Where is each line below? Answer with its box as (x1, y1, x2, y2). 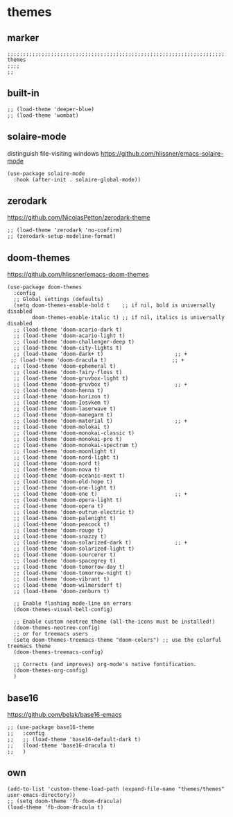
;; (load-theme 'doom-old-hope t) (13, 478, 113, 485)
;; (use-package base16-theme (7, 724, 95, 731)
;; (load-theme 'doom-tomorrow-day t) (13, 564, 126, 571)
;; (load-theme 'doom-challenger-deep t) (13, 339, 135, 346)
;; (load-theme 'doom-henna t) (13, 387, 104, 394)
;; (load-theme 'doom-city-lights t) (13, 345, 123, 352)
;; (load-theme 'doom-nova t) (13, 467, 101, 474)
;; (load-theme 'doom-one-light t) (13, 485, 116, 492)
